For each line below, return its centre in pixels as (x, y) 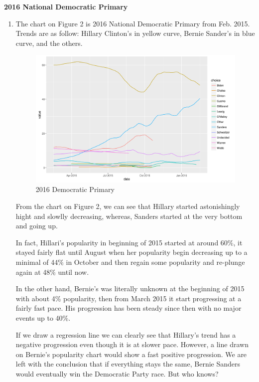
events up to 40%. (43, 317)
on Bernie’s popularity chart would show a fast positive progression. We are (131, 354)
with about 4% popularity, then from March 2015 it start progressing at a (129, 298)
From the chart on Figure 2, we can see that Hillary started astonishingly (128, 206)
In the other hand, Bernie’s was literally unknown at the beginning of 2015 (130, 288)
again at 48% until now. (52, 272)
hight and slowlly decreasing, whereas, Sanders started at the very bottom (129, 216)
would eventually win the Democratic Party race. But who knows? (117, 373)
